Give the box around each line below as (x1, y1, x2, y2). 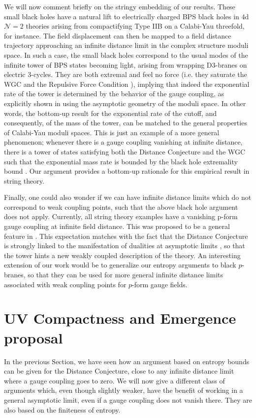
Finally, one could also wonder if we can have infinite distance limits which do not (4, 192, 252, 202)
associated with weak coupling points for (4, 279, 127, 289)
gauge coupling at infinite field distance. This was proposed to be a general (4, 221, 230, 231)
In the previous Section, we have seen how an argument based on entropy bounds (4, 356, 250, 366)
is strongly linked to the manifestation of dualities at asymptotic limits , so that (4, 240, 245, 251)
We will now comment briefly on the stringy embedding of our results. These (4, 1, 235, 11)
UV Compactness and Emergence (4, 308, 236, 328)
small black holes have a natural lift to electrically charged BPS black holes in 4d (4, 11, 249, 21)
